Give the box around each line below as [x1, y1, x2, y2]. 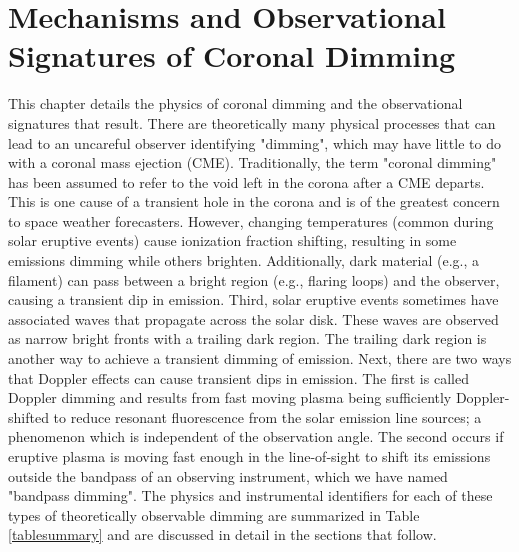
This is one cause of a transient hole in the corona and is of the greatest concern [8, 191, 500, 212]
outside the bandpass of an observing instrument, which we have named [8, 465, 448, 486]
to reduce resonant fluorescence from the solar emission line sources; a [53, 406, 482, 427]
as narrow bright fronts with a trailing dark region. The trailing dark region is [8, 328, 487, 349]
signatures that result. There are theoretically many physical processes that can [8, 112, 496, 133]
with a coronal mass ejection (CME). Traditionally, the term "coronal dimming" [8, 152, 497, 173]
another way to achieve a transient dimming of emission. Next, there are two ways [8, 348, 512, 369]
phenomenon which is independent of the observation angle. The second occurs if [8, 426, 504, 447]
